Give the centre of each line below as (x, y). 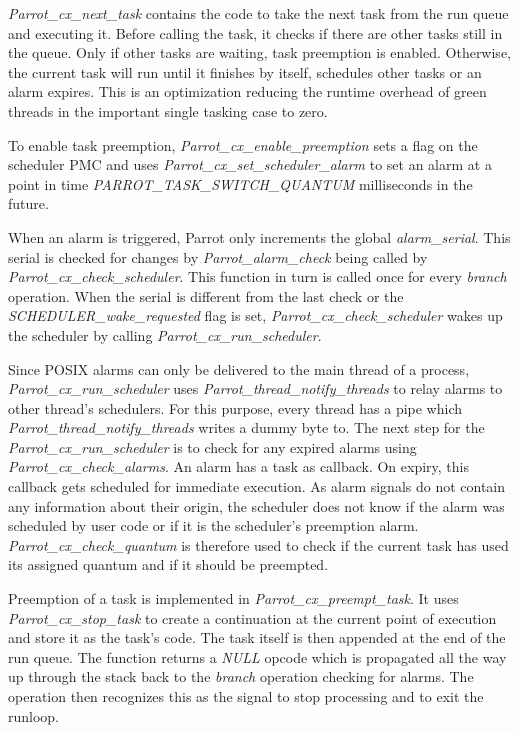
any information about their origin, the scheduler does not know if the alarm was (256, 505)
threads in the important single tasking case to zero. (168, 110)
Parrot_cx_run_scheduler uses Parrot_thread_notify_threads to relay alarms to (255, 388)
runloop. (34, 715)
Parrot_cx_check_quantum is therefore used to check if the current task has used (258, 544)
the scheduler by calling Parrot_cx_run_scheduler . (165, 334)
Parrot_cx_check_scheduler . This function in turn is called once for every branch (257, 276)
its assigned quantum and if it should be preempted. (168, 564)
